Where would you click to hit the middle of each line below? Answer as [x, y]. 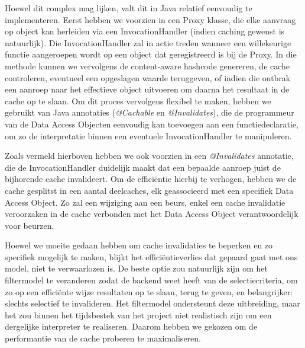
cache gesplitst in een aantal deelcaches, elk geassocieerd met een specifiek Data [149, 190]
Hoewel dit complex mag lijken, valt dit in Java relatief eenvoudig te [129, 8]
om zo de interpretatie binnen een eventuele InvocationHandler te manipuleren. [148, 135]
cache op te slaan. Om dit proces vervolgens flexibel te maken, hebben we [138, 100]
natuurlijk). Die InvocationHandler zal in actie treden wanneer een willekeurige [148, 42]
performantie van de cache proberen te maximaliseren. [103, 338]
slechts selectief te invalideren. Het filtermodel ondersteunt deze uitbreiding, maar [152, 303]
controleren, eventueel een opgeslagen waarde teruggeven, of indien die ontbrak [148, 77]
